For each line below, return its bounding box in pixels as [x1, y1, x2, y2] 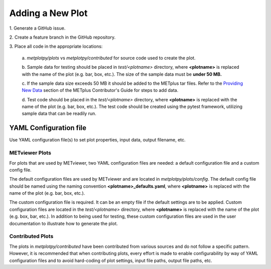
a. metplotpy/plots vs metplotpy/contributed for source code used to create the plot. [22, 55, 196, 61]
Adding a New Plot [9, 8, 88, 19]
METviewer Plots [9, 150, 51, 157]
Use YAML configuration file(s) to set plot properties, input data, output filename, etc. [9, 137, 186, 143]
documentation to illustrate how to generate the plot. [9, 220, 118, 226]
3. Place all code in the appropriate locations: [9, 43, 103, 50]
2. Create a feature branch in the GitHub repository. [9, 34, 116, 40]
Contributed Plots [9, 233, 54, 240]
